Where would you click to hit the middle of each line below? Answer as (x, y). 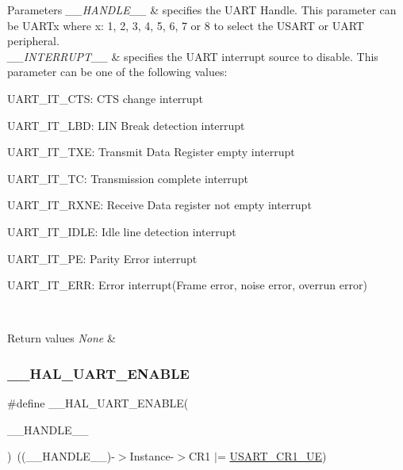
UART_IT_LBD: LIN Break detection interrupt (126, 125)
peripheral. (33, 41)
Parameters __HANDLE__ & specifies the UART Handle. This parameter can (202, 10)
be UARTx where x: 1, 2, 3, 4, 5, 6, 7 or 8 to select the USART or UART (186, 25)
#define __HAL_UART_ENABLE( (98, 403)
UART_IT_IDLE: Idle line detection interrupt (122, 231)
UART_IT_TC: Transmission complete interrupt (128, 178)
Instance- (152, 456)
